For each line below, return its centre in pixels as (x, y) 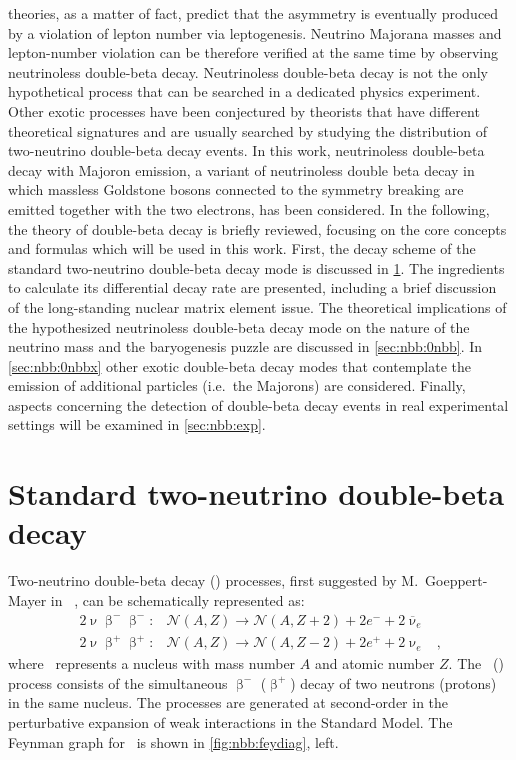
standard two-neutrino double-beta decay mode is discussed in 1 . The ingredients (256, 267)
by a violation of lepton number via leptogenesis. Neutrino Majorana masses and (255, 32)
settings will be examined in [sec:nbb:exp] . (137, 424)
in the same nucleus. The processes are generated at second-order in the (228, 702)
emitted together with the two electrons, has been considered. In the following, (249, 208)
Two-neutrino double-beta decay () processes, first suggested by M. (213, 580)
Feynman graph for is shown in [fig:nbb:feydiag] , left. (173, 741)
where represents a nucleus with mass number (152, 663)
